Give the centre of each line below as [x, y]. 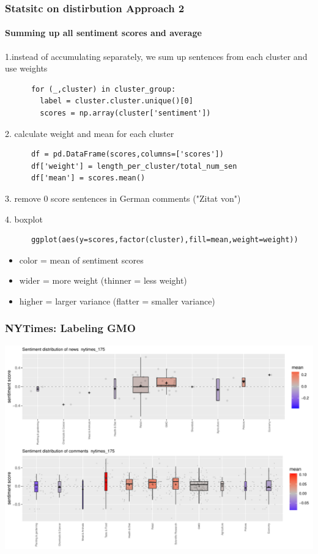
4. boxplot [24, 219]
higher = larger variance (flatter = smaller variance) [117, 301]
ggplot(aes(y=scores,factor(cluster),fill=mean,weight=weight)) [165, 240]
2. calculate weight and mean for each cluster [90, 133]
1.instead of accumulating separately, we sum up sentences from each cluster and [156, 56]
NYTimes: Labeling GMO [70, 328]
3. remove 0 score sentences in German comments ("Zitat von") [123, 198]
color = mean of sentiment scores [81, 260]
